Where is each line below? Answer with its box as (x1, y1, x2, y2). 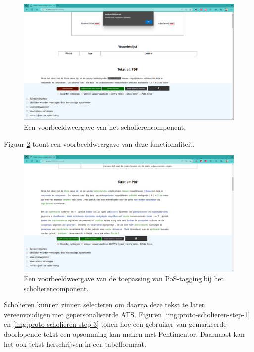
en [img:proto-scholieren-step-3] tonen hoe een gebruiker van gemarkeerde (4, 319, 227, 329)
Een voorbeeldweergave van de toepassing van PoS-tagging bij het (24, 273, 224, 284)
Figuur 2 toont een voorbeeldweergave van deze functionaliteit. (4, 138, 195, 149)
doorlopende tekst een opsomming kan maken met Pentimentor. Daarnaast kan (4, 329, 245, 339)
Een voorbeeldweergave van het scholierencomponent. (24, 121, 186, 132)
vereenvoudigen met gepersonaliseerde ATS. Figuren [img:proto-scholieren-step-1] (4, 309, 250, 319)
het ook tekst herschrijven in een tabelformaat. (4, 338, 146, 349)
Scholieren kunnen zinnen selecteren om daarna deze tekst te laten (4, 300, 205, 310)
